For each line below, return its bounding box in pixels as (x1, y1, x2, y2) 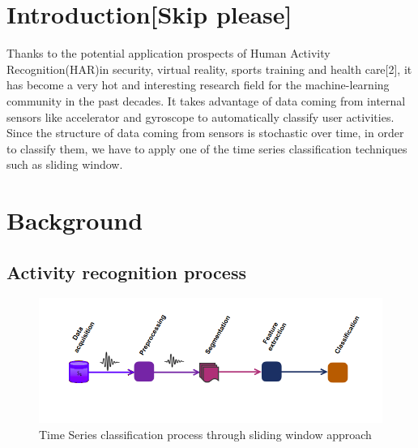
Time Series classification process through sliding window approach (39, 425, 372, 442)
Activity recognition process (6, 259, 246, 284)
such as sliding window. (6, 156, 123, 173)
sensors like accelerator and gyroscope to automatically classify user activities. (6, 108, 395, 125)
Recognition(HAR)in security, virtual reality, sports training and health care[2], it (6, 60, 412, 77)
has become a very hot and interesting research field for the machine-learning (6, 76, 390, 93)
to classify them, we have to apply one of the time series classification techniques (6, 140, 407, 157)
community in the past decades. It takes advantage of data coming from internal (6, 92, 406, 109)
